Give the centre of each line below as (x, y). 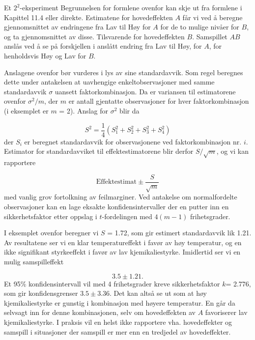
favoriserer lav (226, 312)
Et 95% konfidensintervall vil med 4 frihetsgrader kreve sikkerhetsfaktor (112, 283)
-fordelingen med (127, 216)
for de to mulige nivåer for (200, 27)
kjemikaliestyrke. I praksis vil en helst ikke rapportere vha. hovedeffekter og (118, 322)
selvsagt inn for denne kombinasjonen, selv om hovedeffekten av (100, 312)
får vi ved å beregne (212, 17)
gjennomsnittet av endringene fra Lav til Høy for (77, 27)
